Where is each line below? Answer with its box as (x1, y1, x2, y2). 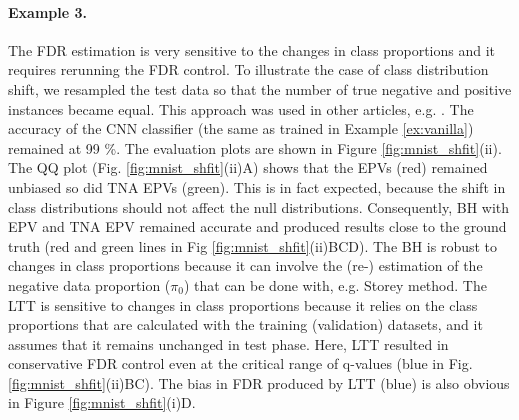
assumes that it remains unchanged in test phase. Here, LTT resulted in (8, 333, 449, 354)
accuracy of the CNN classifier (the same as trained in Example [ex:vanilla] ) (8, 118, 474, 139)
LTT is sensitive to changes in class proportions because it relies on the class (8, 294, 478, 315)
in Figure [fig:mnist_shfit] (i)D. (8, 392, 196, 413)
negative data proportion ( (8, 274, 171, 295)
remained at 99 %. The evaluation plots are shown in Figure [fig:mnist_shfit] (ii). (8, 137, 502, 158)
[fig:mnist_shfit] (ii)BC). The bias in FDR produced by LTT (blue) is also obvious (8, 372, 510, 393)
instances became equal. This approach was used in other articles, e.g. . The (8, 98, 474, 119)
